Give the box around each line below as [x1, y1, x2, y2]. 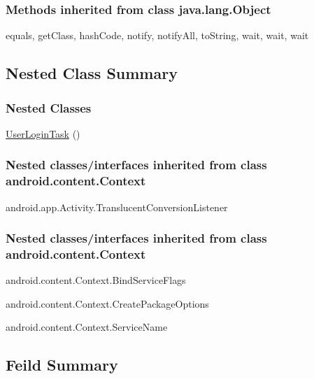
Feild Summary [6, 354, 118, 376]
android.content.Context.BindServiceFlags [6, 273, 186, 287]
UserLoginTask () [6, 126, 80, 141]
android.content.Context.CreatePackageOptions [6, 296, 209, 310]
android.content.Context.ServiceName [6, 320, 168, 334]
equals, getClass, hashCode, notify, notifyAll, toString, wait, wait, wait [6, 28, 309, 43]
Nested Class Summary [6, 62, 178, 84]
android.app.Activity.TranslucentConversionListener [6, 199, 228, 214]
